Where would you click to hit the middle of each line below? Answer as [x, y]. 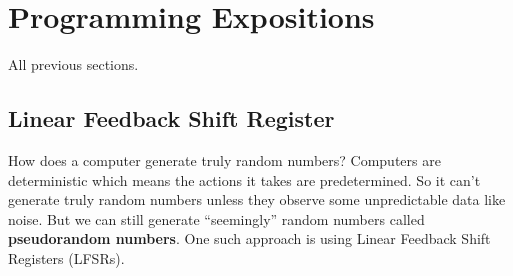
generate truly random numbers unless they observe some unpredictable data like [257, 199]
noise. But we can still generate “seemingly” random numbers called [216, 218]
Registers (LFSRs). [66, 257]
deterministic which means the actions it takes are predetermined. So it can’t [244, 179]
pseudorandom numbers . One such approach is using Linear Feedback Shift [249, 238]
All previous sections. [73, 64]
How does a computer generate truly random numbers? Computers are [224, 159]
